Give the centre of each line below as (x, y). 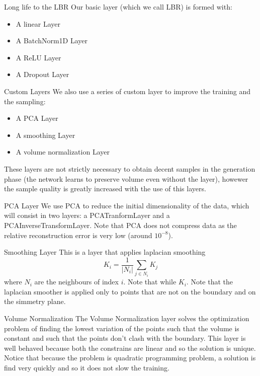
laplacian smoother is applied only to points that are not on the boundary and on (130, 291)
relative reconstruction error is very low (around (78, 235)
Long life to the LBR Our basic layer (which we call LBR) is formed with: (118, 7)
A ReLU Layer (38, 57)
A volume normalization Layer (63, 152)
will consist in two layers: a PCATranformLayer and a (87, 215)
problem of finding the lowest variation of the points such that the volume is (122, 328)
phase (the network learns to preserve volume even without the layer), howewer (126, 178)
